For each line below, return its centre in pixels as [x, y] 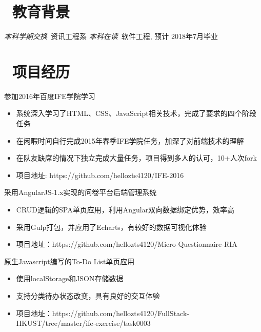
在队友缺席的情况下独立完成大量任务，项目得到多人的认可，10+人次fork [136, 158]
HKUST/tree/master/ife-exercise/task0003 [83, 323]
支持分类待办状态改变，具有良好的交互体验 [88, 295]
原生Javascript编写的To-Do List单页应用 [69, 261]
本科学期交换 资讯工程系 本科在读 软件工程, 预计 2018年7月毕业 [111, 36]
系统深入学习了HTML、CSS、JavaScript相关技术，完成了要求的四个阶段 [136, 113]
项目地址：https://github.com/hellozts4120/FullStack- [103, 313]
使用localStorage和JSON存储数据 [70, 278]
